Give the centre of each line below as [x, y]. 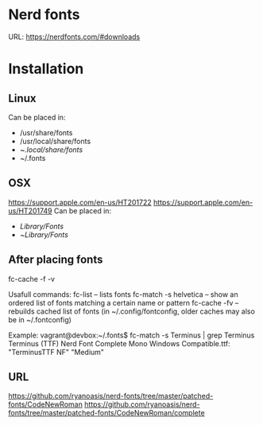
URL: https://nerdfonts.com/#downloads [74, 37]
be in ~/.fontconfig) [40, 319]
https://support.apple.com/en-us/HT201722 [80, 202]
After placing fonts [56, 260]
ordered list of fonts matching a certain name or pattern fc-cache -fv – [124, 302]
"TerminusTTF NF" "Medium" [56, 352]
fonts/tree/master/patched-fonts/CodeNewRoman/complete [106, 413]
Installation [46, 69]
